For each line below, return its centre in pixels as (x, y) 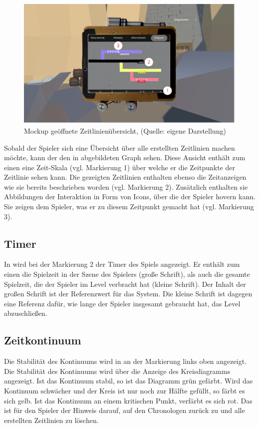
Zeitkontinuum (43, 340)
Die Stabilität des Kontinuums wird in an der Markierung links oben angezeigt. (125, 361)
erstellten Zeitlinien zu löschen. (51, 420)
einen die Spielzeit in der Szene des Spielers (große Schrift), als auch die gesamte (127, 274)
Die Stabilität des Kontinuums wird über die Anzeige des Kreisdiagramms (117, 371)
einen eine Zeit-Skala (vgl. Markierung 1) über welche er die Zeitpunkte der (120, 167)
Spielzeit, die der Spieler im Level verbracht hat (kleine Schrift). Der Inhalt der (125, 284)
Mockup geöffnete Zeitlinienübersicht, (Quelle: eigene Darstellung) (125, 130)
